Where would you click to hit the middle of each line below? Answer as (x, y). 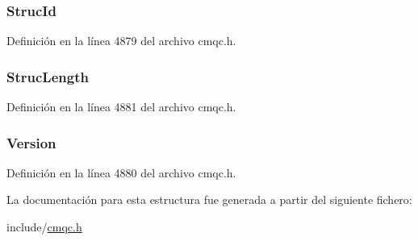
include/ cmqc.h (44, 227)
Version (31, 142)
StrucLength (48, 76)
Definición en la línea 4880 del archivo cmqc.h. (121, 172)
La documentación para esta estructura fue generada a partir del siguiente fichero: (209, 199)
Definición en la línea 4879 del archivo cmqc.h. (121, 41)
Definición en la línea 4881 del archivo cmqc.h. (121, 107)
